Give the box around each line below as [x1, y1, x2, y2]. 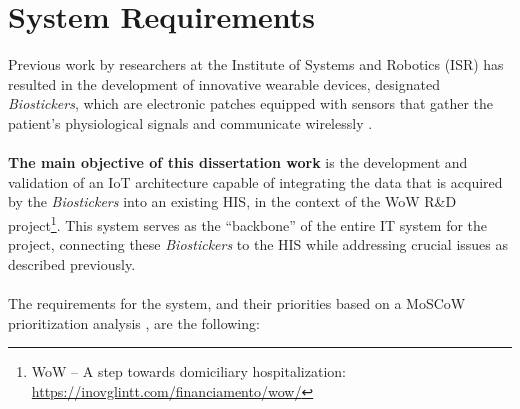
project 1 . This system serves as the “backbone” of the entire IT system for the [8, 211, 488, 235]
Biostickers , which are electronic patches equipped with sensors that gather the [8, 93, 494, 114]
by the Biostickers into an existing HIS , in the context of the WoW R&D [8, 191, 457, 212]
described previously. [8, 253, 136, 274]
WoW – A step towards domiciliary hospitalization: [31, 361, 346, 382]
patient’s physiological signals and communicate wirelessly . [8, 112, 373, 133]
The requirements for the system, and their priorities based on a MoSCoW [8, 292, 466, 313]
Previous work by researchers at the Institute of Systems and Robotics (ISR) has [8, 54, 504, 75]
